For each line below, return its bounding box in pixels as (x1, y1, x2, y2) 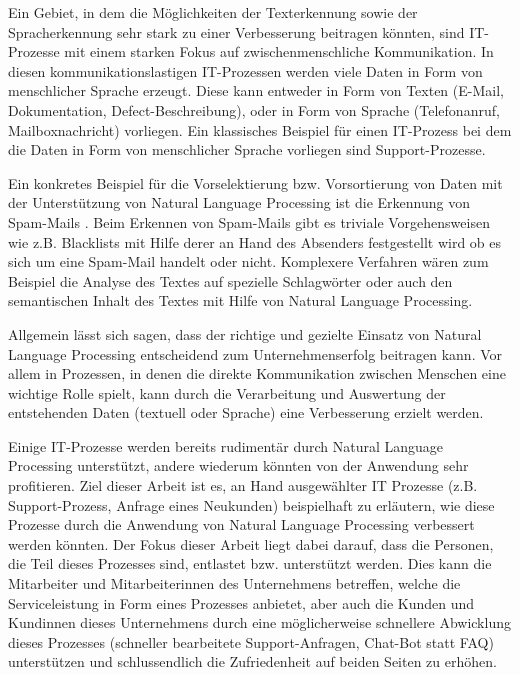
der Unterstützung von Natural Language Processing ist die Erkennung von (8, 192, 470, 213)
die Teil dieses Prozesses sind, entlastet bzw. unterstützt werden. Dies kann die (8, 553, 492, 574)
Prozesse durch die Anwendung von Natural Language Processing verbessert (8, 514, 475, 535)
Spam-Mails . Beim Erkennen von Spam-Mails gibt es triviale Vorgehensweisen (8, 211, 490, 232)
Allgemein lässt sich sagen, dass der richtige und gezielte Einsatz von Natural (8, 323, 482, 344)
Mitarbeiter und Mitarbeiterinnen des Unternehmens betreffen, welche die (8, 573, 461, 594)
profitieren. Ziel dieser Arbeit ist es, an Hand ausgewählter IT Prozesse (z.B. (8, 475, 478, 496)
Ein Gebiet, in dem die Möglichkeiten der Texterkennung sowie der (8, 2, 418, 22)
